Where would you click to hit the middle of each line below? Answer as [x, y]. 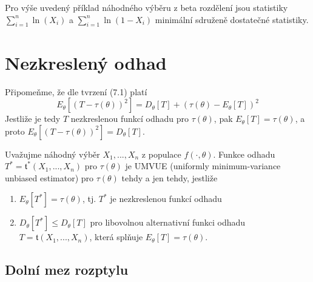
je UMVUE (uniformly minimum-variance [203, 166]
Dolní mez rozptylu [67, 270]
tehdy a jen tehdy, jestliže [170, 177]
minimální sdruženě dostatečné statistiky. [232, 19]
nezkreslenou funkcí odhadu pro [130, 119]
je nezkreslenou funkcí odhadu [166, 199]
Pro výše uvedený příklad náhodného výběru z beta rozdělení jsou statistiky [146, 7]
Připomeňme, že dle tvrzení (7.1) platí [76, 91]
